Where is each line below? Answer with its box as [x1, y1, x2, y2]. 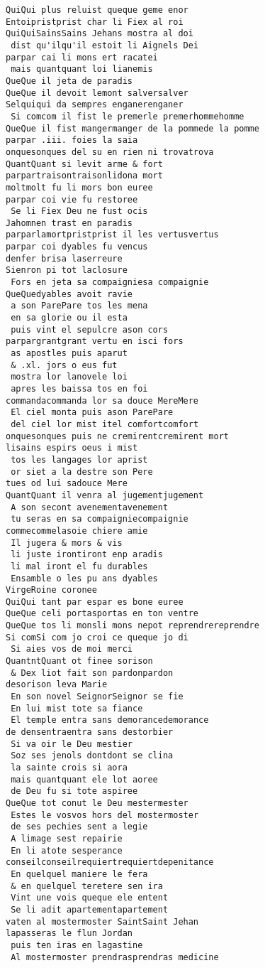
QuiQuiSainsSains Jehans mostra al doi [6, 28, 193, 39]
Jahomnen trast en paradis [6, 217, 132, 228]
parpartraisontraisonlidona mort [6, 171, 163, 181]
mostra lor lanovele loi [11, 372, 128, 382]
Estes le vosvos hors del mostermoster [11, 810, 199, 820]
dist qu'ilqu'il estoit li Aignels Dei [11, 40, 199, 50]
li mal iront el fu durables [11, 561, 148, 571]
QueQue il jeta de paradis [6, 75, 132, 86]
